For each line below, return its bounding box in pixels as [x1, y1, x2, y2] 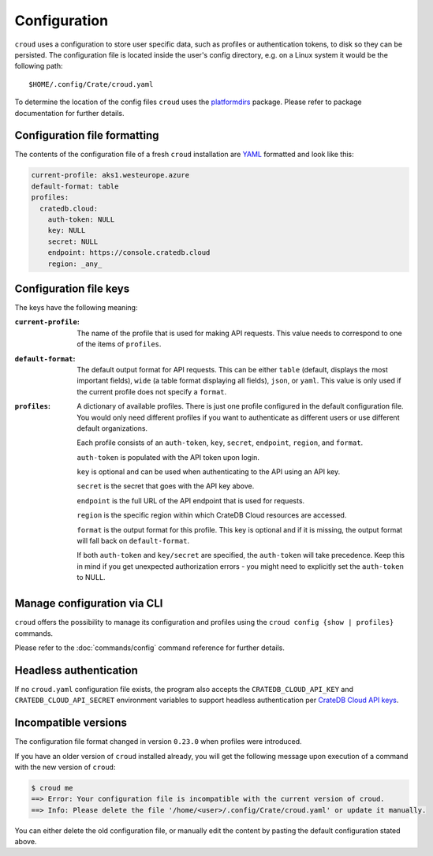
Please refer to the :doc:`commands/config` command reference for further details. [14, 643, 286, 652]
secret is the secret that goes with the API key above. [77, 481, 255, 491]
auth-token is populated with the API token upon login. [77, 452, 260, 462]
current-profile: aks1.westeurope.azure [31, 170, 189, 180]
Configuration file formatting [14, 129, 159, 142]
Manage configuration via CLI [14, 596, 163, 611]
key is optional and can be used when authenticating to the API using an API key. [77, 467, 341, 477]
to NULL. [77, 573, 106, 582]
